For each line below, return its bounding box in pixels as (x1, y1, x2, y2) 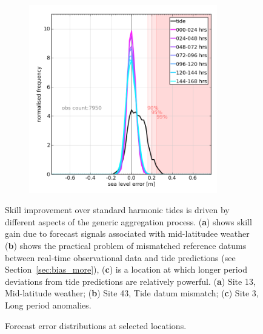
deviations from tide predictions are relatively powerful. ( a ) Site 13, (5, 274, 256, 287)
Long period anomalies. (5, 298, 92, 311)
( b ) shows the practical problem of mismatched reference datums (5, 239, 247, 251)
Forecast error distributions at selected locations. (5, 319, 187, 332)
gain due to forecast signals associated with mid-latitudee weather (5, 227, 250, 240)
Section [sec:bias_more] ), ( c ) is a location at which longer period (5, 263, 247, 276)
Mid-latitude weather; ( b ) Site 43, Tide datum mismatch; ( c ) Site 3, (5, 287, 259, 299)
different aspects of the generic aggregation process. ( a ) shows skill (5, 215, 252, 228)
